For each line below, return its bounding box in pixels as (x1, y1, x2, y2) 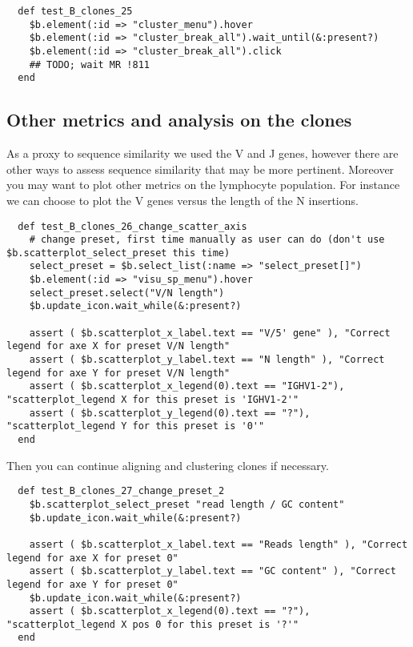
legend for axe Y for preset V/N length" (6, 367, 231, 379)
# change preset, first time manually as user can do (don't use (29, 234, 385, 246)
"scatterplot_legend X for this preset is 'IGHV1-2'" (6, 394, 299, 406)
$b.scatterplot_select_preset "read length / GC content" (29, 498, 345, 510)
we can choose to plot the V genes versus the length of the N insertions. (6, 191, 359, 208)
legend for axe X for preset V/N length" (6, 340, 231, 352)
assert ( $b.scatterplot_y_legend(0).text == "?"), (29, 407, 311, 419)
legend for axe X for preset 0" (6, 552, 178, 564)
